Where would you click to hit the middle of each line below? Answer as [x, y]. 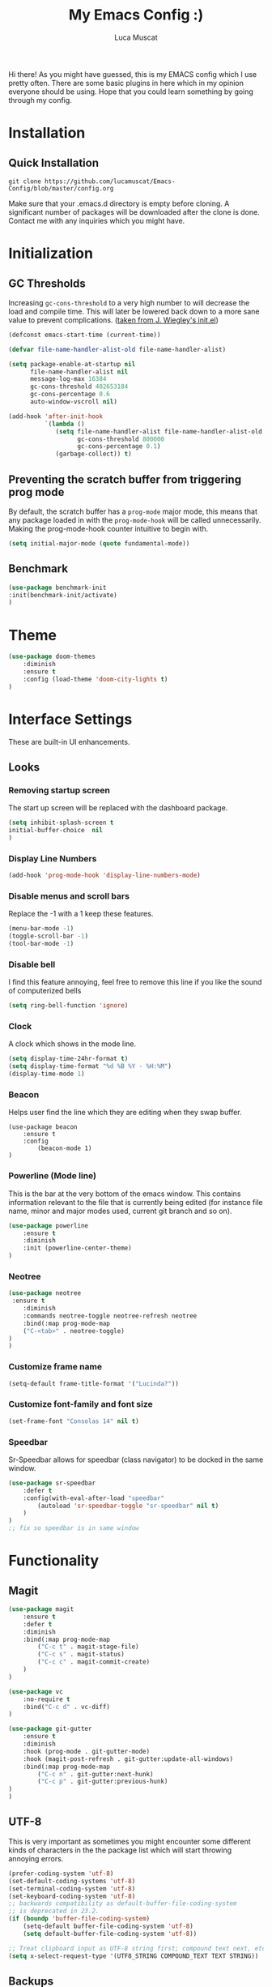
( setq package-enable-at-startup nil [72, 364]
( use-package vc [36, 1691]
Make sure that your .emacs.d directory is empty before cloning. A [119, 203]
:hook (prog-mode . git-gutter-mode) [87, 1751]
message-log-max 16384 [68, 379]
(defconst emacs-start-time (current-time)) [85, 335]
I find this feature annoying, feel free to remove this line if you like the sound [135, 982]
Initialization [51, 254]
